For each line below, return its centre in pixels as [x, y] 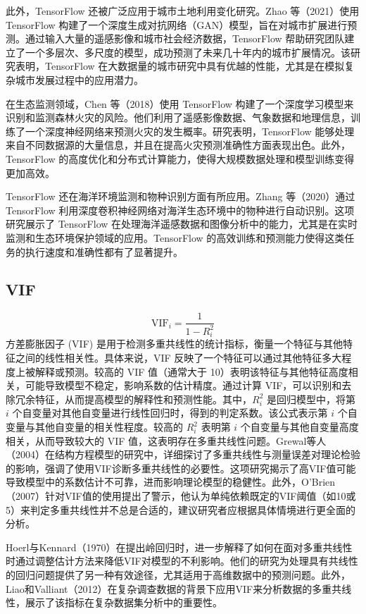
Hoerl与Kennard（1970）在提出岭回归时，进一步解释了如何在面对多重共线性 [179, 547]
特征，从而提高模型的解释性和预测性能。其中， [143, 399]
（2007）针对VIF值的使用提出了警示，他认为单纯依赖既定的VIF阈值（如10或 [181, 495]
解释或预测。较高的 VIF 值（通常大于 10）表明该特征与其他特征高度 [191, 371]
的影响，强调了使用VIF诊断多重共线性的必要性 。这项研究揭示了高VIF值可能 [181, 468]
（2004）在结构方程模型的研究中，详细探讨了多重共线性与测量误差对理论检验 [183, 454]
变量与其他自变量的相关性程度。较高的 [94, 426]
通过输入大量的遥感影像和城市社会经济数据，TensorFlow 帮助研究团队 [185, 38]
